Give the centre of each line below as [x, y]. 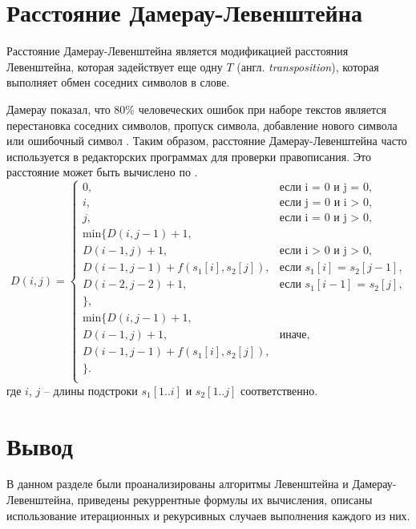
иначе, [295, 335]
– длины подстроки [91, 390]
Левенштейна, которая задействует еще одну [115, 66]
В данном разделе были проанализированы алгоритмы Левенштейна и [178, 484]
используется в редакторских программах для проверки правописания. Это [189, 156]
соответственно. [279, 390]
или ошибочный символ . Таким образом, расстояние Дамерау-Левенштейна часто [207, 141]
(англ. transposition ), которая [308, 66]
